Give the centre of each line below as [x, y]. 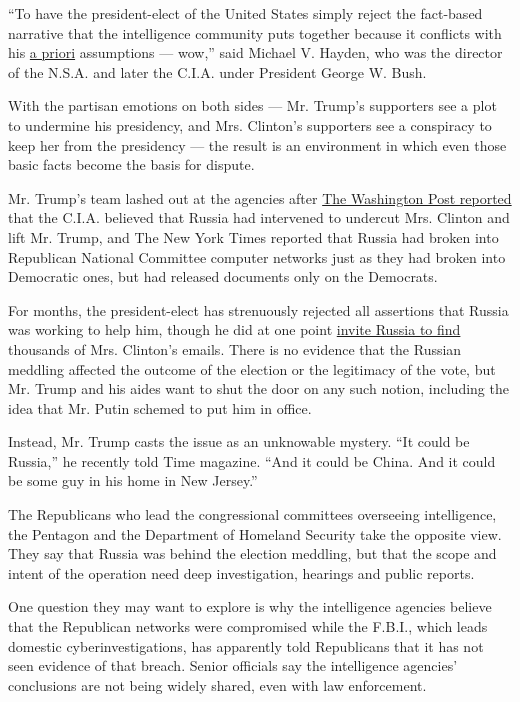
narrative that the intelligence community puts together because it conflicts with [255, 32]
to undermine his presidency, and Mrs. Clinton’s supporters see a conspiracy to [250, 124]
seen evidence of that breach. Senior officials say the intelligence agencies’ [233, 665]
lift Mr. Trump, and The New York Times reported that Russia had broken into [253, 236]
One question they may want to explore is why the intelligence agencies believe [250, 606]
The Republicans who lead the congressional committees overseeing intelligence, [252, 514]
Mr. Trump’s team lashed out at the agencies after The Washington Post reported [260, 197]
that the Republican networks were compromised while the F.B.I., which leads [248, 626]
